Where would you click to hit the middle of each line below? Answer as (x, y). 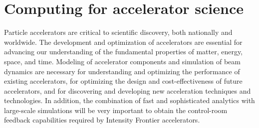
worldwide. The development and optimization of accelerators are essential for (123, 42)
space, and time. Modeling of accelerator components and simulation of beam (122, 61)
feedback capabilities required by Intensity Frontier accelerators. (102, 120)
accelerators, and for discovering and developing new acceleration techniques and (128, 90)
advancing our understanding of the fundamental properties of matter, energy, (124, 52)
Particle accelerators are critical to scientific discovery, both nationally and (118, 32)
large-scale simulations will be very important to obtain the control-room (116, 110)
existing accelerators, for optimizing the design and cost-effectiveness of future (123, 81)
